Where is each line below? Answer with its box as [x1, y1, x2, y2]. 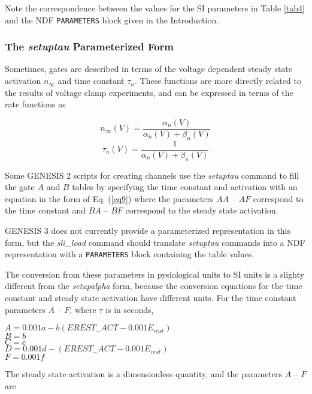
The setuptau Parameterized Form [5, 39, 174, 54]
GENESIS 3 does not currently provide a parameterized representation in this [5, 224, 291, 236]
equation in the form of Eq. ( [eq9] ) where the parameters [5, 192, 214, 204]
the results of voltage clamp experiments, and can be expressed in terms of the [5, 86, 293, 98]
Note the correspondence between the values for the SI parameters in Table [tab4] [5, 2, 305, 14]
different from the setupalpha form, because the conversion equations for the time [5, 279, 302, 292]
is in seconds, [105, 303, 154, 315]
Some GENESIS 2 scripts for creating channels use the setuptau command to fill [5, 169, 299, 181]
